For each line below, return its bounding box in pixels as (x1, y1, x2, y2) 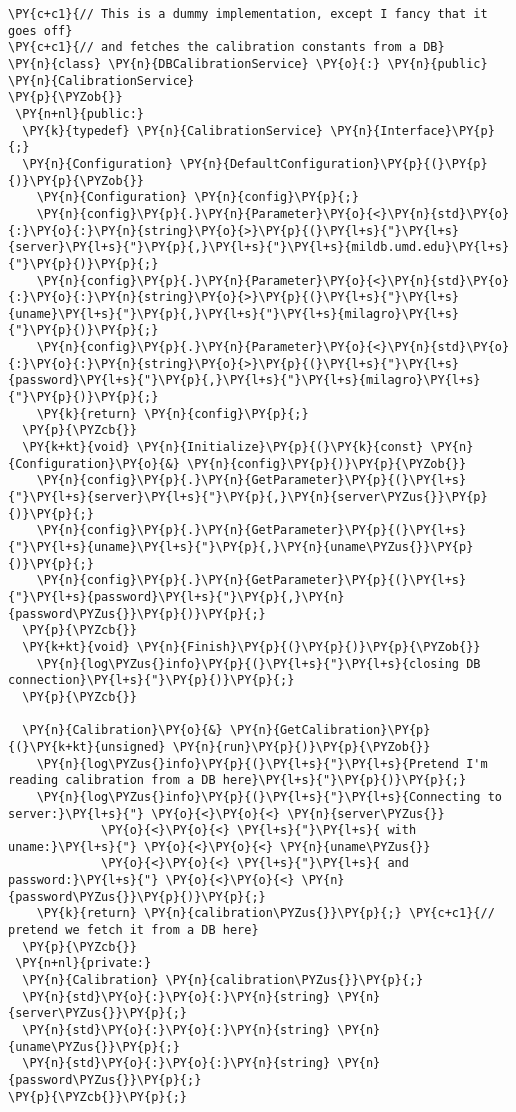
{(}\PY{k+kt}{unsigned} (8, 739, 166, 754)
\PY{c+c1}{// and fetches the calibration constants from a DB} (8, 40, 445, 55)
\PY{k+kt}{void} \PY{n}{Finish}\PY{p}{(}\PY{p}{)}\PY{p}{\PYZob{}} (22, 639, 481, 654)
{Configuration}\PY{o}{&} (8, 456, 180, 471)
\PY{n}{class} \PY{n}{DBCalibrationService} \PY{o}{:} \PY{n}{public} (8, 56, 488, 71)
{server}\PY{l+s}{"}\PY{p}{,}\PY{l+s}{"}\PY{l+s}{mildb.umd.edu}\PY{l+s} (8, 240, 510, 255)
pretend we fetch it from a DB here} (8, 923, 259, 938)
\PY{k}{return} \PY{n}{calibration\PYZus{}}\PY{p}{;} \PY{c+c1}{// (36, 906, 495, 921)
